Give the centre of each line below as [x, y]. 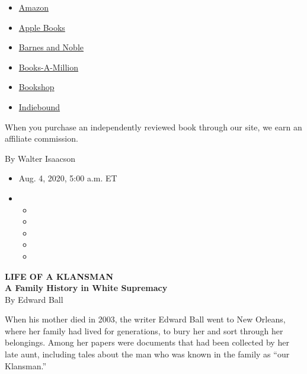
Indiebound [39, 106]
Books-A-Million [49, 67]
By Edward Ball [34, 299]
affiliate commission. [41, 138]
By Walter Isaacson [40, 158]
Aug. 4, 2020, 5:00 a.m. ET [68, 178]
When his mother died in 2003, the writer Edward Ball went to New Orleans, [145, 319]
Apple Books [42, 27]
